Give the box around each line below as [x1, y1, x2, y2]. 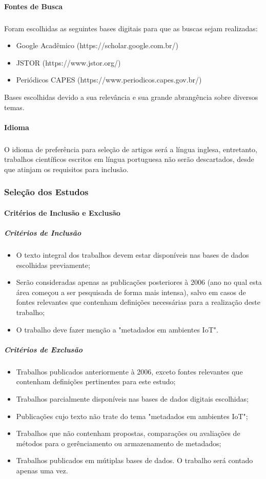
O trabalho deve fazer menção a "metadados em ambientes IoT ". [16, 324, 218, 335]
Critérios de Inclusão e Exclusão [4, 207, 120, 218]
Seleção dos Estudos [4, 185, 89, 198]
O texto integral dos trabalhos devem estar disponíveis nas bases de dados [16, 249, 249, 260]
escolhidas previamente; [16, 259, 90, 270]
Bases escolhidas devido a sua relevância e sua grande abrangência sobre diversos [4, 91, 258, 102]
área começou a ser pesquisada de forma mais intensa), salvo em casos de [16, 286, 246, 297]
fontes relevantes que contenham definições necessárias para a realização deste [16, 297, 261, 307]
